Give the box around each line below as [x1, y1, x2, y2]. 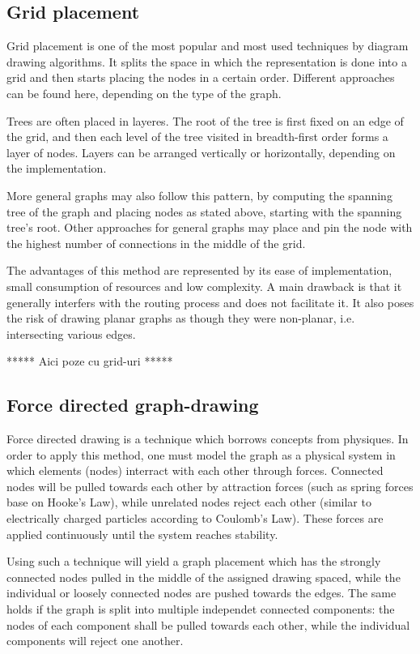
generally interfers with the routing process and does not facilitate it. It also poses [6, 293, 414, 310]
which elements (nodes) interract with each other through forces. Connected [6, 462, 384, 479]
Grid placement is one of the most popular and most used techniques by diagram [6, 37, 409, 54]
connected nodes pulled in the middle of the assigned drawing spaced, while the [6, 568, 401, 585]
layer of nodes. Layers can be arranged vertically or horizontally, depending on [6, 143, 396, 160]
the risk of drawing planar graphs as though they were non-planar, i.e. [6, 310, 355, 327]
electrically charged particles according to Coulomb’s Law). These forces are [6, 510, 384, 527]
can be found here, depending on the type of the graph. [6, 84, 282, 101]
